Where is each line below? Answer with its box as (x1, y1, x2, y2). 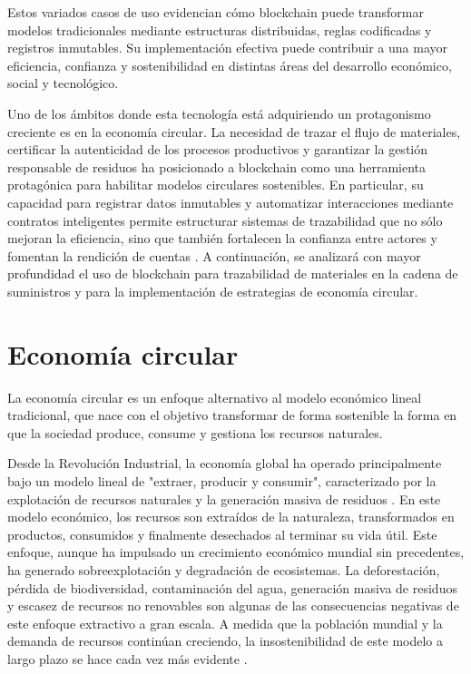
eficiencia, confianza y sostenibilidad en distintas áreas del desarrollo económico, (7, 55, 452, 74)
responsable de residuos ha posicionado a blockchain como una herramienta (7, 157, 426, 176)
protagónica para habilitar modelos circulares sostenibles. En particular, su (7, 175, 424, 194)
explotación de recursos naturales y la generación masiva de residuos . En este (7, 489, 441, 508)
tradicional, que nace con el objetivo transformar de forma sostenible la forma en (7, 405, 457, 425)
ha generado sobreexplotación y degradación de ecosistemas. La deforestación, (7, 560, 440, 579)
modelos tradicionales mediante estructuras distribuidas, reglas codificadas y (7, 20, 432, 39)
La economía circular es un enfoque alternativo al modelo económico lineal (7, 387, 422, 406)
